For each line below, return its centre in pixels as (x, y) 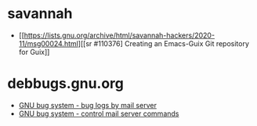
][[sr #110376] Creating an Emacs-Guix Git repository (164, 43)
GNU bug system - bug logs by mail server (88, 105)
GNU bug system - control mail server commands (99, 113)
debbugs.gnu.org (66, 84)
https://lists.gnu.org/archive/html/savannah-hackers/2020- (119, 35)
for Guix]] (34, 52)
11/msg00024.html (49, 43)
